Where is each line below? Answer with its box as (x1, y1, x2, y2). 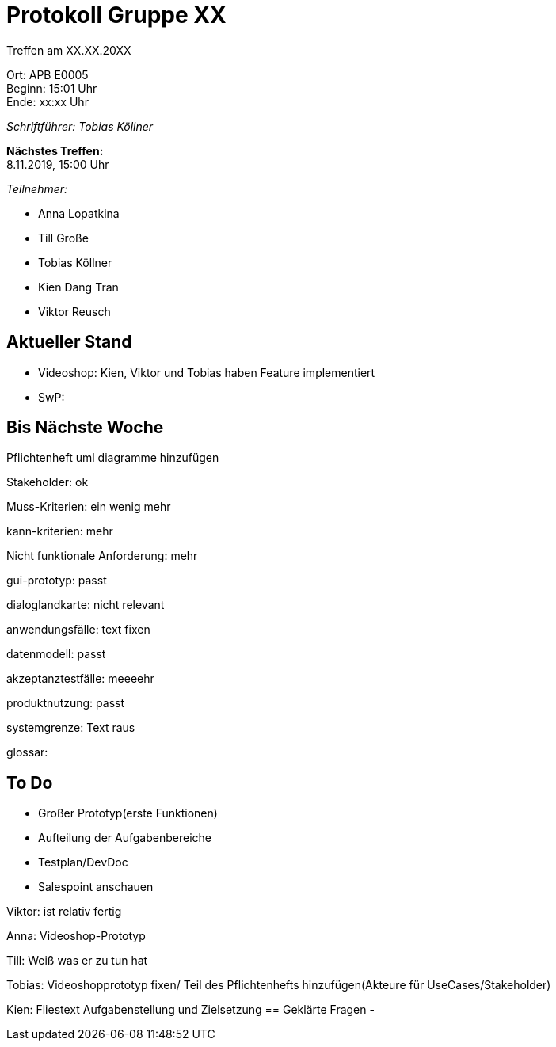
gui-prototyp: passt (6, 573, 107, 588)
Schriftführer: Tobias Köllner (6, 119, 154, 133)
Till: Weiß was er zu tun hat (6, 954, 148, 968)
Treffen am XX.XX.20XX (6, 43, 131, 57)
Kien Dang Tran (38, 280, 119, 294)
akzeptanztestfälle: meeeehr (6, 672, 154, 686)
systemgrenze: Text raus (6, 721, 135, 735)
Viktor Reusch (38, 304, 111, 318)
